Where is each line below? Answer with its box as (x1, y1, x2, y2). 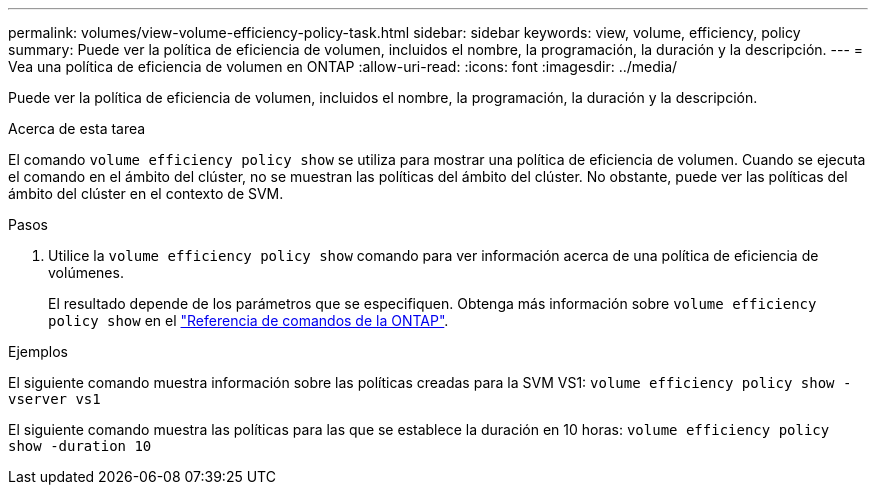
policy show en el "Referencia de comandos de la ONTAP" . (48, 312, 449, 329)
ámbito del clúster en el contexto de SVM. (8, 185, 284, 202)
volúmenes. (48, 264, 124, 281)
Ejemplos (8, 343, 68, 360)
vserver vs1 (8, 391, 101, 407)
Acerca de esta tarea (8, 120, 146, 137)
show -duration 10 (8, 438, 152, 454)
